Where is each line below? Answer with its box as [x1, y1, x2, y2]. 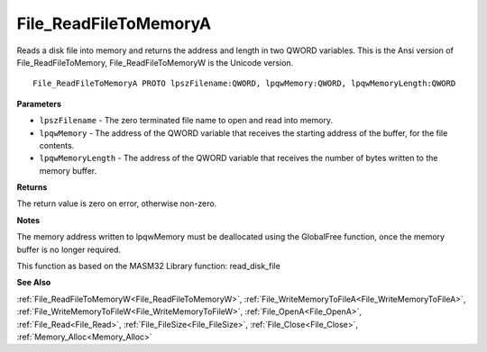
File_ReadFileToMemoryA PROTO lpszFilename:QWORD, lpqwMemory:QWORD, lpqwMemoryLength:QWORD [32, 78, 456, 89]
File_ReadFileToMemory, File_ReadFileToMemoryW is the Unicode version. [16, 57, 294, 68]
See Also [16, 277, 51, 288]
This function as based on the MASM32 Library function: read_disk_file [16, 261, 281, 272]
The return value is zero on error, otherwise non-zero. [16, 198, 217, 209]
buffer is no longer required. [16, 244, 122, 255]
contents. [39, 140, 75, 150]
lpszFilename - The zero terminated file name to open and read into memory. [39, 115, 334, 126]
